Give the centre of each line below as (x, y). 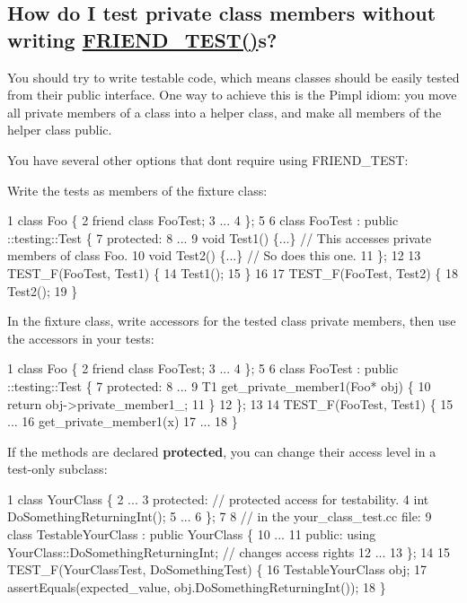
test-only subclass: (57, 469)
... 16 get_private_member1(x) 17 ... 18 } (123, 421)
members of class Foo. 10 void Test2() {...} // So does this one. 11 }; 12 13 (214, 255)
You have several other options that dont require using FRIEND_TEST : (208, 159)
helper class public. (60, 130)
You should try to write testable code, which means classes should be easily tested (233, 77)
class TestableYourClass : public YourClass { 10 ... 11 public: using (192, 534)
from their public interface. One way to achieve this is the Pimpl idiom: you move (232, 95)
